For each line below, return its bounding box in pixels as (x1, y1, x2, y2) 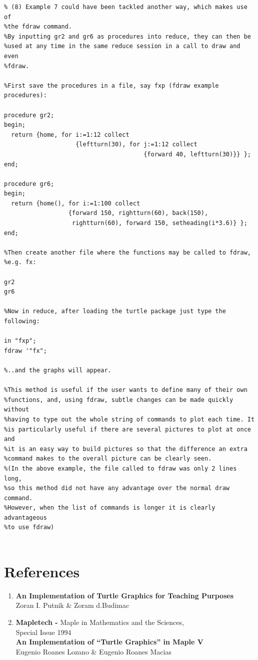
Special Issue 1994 (15, 626, 71, 637)
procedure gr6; (4, 180, 54, 187)
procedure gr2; (4, 111, 54, 119)
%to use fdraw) (4, 524, 54, 531)
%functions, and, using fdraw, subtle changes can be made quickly (4, 396, 233, 403)
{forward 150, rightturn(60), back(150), (68, 209, 208, 217)
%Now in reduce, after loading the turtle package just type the (4, 308, 226, 315)
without (4, 406, 29, 413)
